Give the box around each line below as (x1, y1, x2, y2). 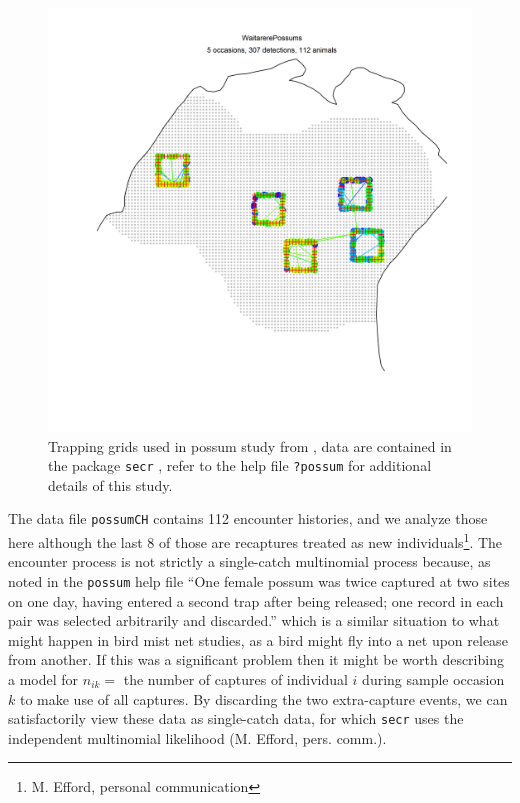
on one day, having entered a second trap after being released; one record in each (8, 590, 504, 611)
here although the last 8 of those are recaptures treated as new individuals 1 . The (8, 529, 503, 552)
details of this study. (48, 474, 173, 495)
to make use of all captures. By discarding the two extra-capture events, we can (19, 688, 508, 709)
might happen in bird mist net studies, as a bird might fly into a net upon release (8, 629, 508, 650)
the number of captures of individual (123, 668, 348, 689)
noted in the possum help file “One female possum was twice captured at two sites (8, 570, 510, 591)
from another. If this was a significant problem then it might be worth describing (8, 649, 504, 670)
